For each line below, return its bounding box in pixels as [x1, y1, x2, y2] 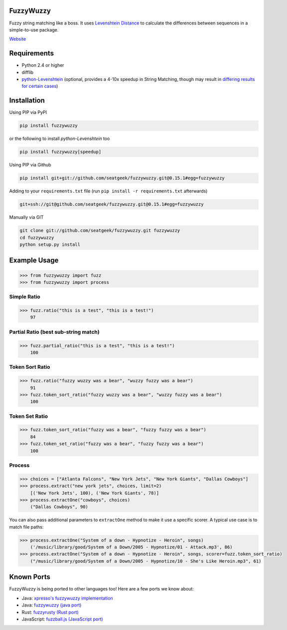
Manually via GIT [9, 214, 44, 220]
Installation [9, 96, 45, 105]
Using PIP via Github [9, 162, 52, 168]
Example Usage [9, 256, 59, 265]
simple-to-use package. [9, 26, 59, 32]
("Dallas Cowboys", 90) [30, 504, 88, 510]
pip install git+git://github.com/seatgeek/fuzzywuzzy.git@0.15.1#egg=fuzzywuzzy [19, 175, 225, 181]
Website [9, 36, 26, 42]
